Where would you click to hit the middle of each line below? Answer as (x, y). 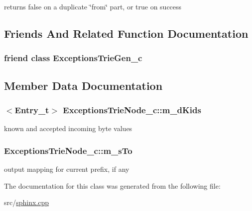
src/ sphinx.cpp (27, 202)
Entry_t (32, 109)
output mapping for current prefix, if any (67, 169)
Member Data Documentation (83, 85)
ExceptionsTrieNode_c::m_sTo (68, 150)
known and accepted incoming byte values (68, 128)
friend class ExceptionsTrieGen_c (73, 58)
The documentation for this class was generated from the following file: (112, 185)
